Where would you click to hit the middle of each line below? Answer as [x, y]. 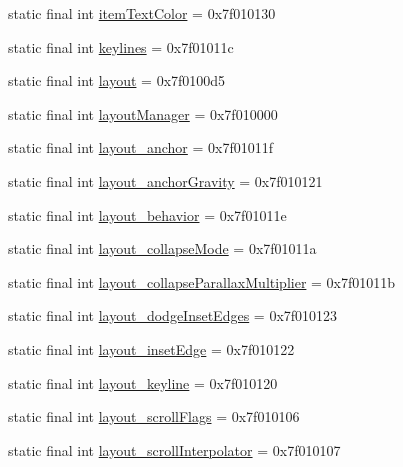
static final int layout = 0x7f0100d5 [117, 80]
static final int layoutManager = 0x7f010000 [143, 113]
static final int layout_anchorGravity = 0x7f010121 [165, 180]
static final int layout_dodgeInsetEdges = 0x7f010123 [173, 315]
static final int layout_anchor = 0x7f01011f [141, 147]
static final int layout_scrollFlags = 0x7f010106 [154, 416]
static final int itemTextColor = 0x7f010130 [142, 13]
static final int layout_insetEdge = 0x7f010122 [151, 348]
